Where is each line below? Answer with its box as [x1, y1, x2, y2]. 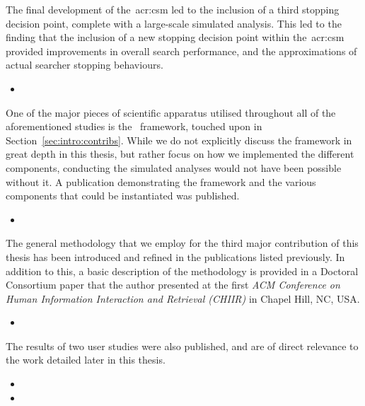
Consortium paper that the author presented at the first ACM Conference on [6, 277, 340, 292]
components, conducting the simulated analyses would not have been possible [6, 160, 342, 175]
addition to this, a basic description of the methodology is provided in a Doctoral [6, 263, 359, 278]
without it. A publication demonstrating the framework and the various [6, 174, 316, 189]
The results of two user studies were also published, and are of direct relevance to [6, 338, 359, 353]
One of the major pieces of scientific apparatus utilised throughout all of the [6, 105, 336, 120]
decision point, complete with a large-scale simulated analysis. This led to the [6, 16, 342, 30]
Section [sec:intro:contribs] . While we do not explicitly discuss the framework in [6, 132, 352, 147]
